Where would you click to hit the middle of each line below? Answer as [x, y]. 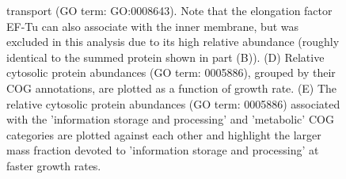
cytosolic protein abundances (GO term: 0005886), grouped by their [171, 72]
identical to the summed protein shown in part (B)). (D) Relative [165, 57]
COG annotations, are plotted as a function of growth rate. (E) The [172, 88]
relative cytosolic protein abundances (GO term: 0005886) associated [173, 103]
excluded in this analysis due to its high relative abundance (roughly [173, 42]
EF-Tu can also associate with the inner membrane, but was [153, 26]
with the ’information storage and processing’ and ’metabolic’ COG [170, 119]
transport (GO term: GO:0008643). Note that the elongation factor [169, 10]
